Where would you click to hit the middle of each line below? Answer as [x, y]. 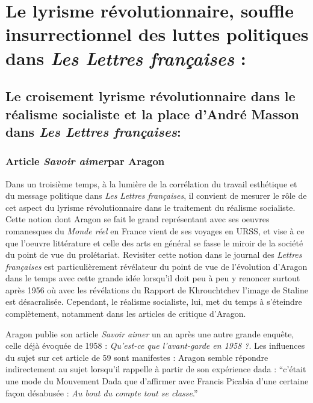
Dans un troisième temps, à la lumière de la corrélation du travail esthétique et [151, 183]
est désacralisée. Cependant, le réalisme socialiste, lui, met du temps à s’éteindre [154, 301]
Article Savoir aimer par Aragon [85, 161]
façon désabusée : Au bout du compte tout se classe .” [102, 392]
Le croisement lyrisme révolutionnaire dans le [150, 96]
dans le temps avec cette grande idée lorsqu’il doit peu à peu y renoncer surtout [153, 278]
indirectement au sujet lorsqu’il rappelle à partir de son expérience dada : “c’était [156, 369]
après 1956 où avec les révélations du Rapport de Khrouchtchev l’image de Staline [157, 289]
